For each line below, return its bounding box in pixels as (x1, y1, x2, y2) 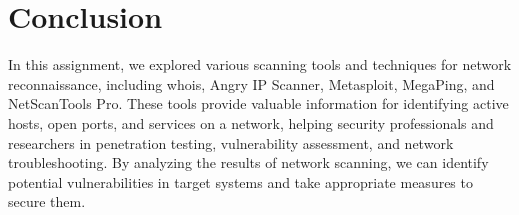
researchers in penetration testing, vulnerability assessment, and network (8, 132, 454, 153)
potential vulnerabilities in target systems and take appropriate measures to (8, 171, 473, 192)
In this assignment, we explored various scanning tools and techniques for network (8, 54, 512, 75)
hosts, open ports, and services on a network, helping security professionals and (8, 112, 494, 133)
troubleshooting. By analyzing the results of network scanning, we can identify (8, 152, 489, 173)
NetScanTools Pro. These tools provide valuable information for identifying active (8, 93, 509, 114)
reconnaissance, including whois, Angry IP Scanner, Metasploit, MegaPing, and (8, 73, 495, 94)
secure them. (8, 191, 86, 212)
